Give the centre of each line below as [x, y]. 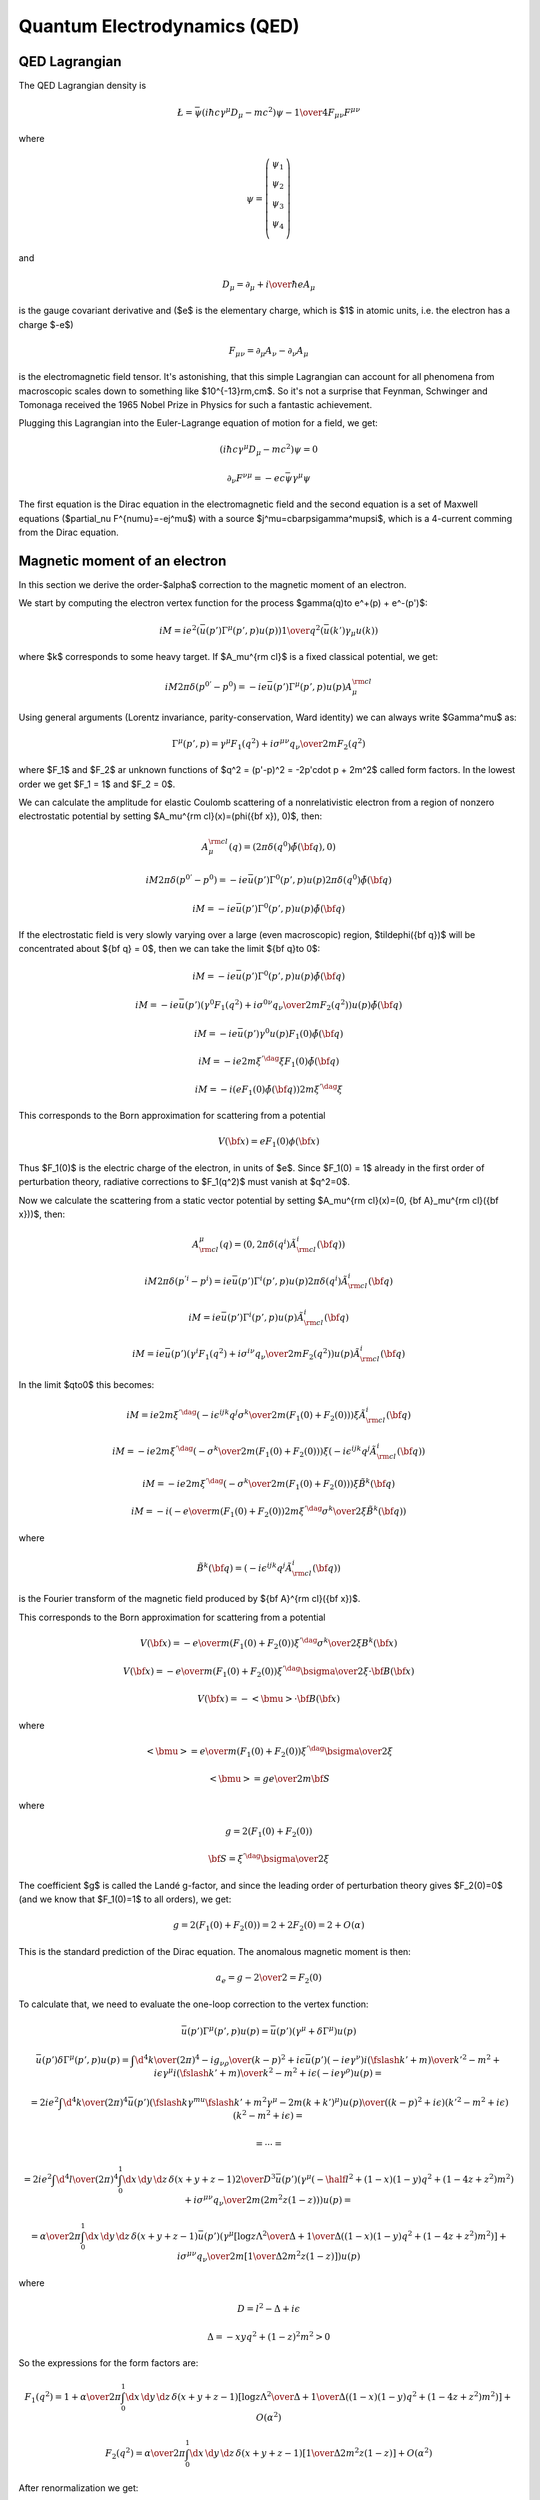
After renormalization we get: [78, 2488]
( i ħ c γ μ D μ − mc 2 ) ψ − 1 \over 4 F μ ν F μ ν [281, 112]
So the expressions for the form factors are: [108, 2362]
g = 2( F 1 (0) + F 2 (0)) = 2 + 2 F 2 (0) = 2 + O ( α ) [268, 1927]
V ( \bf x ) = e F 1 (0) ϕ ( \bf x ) [268, 1143]
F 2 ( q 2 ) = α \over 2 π [145, 2454]
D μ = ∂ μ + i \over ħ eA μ [268, 285]
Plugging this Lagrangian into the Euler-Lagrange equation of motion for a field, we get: [198, 423]
